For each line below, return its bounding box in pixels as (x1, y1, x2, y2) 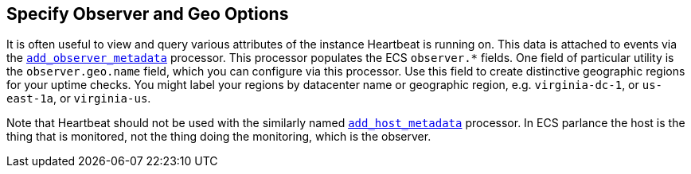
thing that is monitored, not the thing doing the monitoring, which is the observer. (6, 130, 431, 144)
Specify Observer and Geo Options (6, 4, 289, 24)
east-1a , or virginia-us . (6, 91, 151, 106)
